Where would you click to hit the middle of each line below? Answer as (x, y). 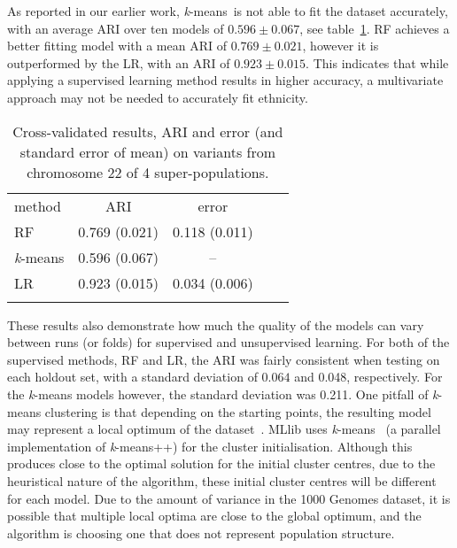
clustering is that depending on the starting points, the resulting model (238, 411)
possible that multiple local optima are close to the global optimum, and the (214, 516)
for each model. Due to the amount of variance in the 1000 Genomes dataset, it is (229, 498)
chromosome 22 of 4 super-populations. (148, 172)
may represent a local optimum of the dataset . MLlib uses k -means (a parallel (224, 429)
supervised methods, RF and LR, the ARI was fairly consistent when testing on (224, 359)
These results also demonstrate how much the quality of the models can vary (216, 324)
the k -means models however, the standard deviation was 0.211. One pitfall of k (223, 394)
